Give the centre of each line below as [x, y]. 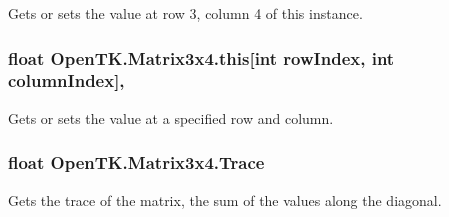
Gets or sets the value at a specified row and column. [171, 117]
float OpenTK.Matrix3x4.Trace [136, 162]
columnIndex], [66, 80]
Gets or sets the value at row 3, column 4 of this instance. [185, 13]
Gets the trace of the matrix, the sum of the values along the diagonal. [225, 199]
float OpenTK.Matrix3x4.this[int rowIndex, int [201, 57]
